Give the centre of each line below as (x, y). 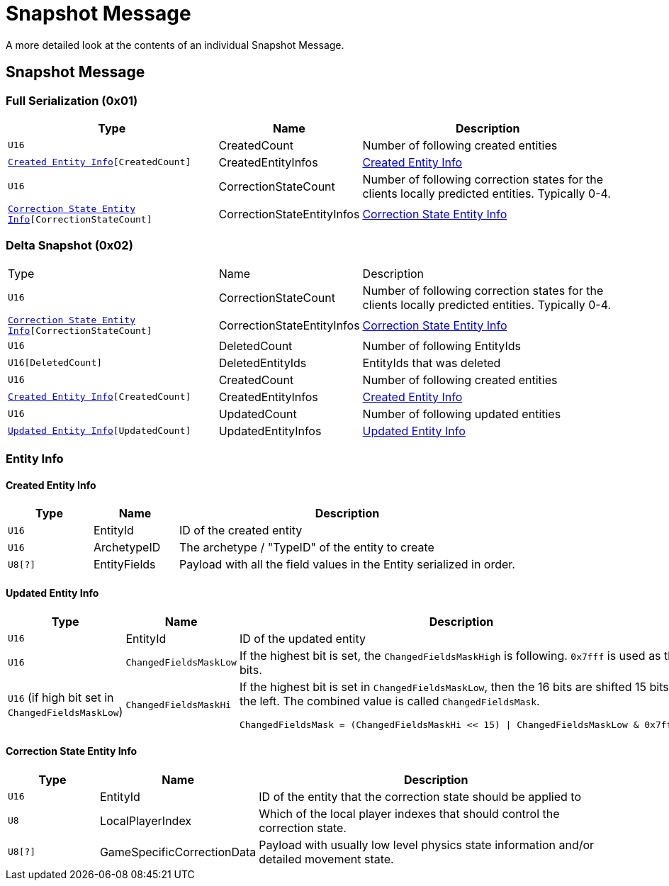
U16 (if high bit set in (61, 698)
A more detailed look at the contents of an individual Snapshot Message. (175, 45)
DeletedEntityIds (263, 363)
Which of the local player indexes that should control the (409, 813)
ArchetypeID (127, 548)
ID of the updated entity (302, 638)
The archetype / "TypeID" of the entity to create (307, 548)
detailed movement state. (326, 859)
